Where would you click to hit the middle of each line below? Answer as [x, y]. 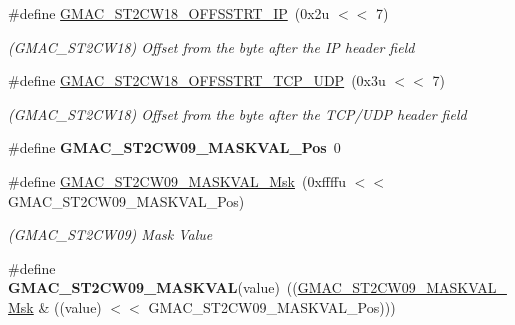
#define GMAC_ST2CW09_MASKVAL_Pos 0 [174, 147]
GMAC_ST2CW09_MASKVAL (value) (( [153, 287]
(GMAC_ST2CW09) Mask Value [110, 234]
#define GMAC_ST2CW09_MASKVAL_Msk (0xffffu [177, 180]
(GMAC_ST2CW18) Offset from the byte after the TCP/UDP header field [237, 113]
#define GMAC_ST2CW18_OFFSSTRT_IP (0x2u [169, 13]
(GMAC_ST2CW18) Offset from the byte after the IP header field [211, 46]
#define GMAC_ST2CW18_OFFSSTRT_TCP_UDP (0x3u [197, 80]
